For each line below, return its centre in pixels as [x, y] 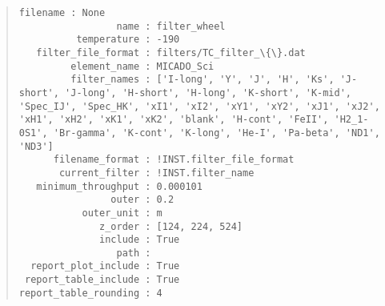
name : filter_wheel [171, 26]
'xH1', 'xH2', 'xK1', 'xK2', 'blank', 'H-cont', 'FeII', [174, 120]
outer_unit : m [122, 213]
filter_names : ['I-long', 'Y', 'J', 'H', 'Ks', [203, 80]
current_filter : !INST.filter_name [156, 173]
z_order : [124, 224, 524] [171, 226]
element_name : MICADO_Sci [142, 66]
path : [134, 253]
